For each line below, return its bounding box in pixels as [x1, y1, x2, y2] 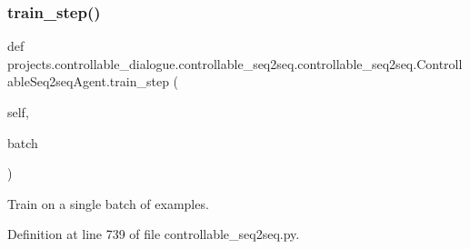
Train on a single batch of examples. [7, 194, 209, 213]
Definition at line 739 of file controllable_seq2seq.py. [7, 224, 300, 244]
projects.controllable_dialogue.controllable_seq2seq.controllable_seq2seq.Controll [7, 54, 463, 73]
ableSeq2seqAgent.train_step [7, 72, 169, 91]
